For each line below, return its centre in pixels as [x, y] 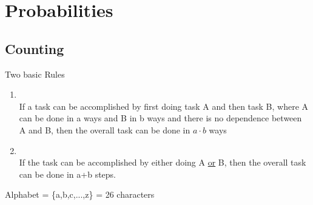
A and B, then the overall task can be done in [105, 129]
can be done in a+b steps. [68, 174]
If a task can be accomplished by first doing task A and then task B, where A [164, 106]
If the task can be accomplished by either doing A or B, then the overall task [163, 162]
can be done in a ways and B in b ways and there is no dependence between [160, 118]
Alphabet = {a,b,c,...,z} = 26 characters [80, 194]
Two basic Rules [35, 74]
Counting [35, 48]
